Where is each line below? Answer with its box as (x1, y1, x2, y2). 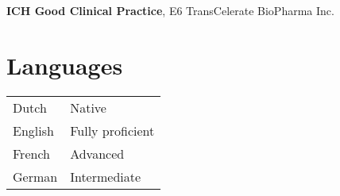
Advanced (70, 144, 125, 163)
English (13, 121, 54, 140)
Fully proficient (70, 121, 155, 140)
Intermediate (70, 167, 141, 186)
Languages (6, 48, 123, 81)
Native (70, 98, 106, 117)
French (13, 144, 50, 163)
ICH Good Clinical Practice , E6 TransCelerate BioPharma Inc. (6, 2, 334, 18)
